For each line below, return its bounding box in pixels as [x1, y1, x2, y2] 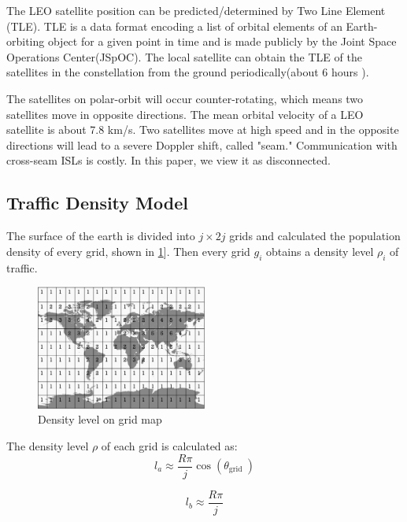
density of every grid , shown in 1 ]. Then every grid [6, 242, 250, 259]
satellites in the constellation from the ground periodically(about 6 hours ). [6, 64, 369, 80]
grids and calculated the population [229, 228, 401, 244]
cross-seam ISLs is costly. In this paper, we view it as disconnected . [6, 152, 331, 168]
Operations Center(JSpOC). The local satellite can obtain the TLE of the [6, 48, 362, 65]
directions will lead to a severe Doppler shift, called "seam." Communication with [6, 136, 398, 153]
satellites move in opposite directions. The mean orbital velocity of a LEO [6, 106, 364, 122]
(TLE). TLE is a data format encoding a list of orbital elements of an [6, 17, 342, 34]
